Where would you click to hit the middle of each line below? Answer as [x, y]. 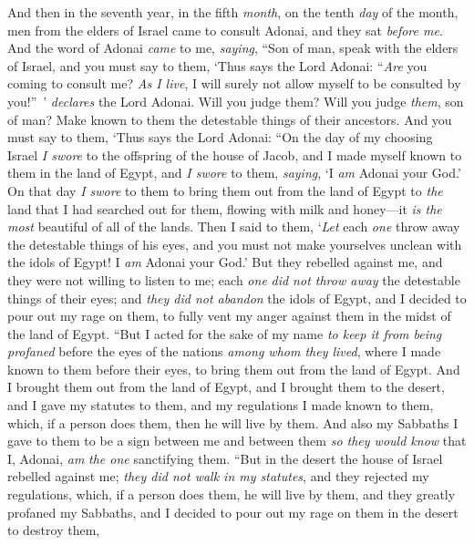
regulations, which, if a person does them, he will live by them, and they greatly [232, 494]
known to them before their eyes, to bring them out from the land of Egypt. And [234, 369]
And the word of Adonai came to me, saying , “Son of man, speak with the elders [233, 48]
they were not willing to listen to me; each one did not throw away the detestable [234, 279]
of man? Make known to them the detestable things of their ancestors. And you [230, 119]
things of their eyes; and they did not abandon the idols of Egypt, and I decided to [237, 298]
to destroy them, [54, 530]
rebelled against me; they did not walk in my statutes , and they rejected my [218, 476]
